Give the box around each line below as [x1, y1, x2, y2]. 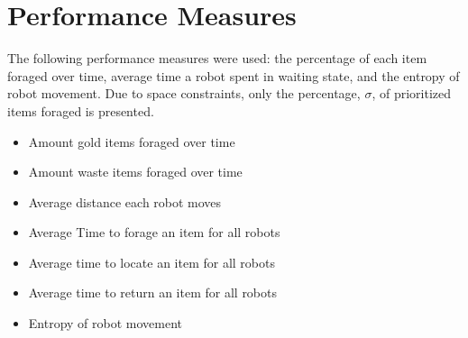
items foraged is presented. [7, 101, 154, 120]
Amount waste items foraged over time [28, 162, 243, 181]
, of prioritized [372, 84, 452, 103]
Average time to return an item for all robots [28, 283, 278, 302]
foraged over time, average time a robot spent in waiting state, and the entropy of [7, 66, 460, 85]
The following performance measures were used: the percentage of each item [7, 49, 427, 68]
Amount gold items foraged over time [28, 132, 235, 151]
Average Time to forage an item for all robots [28, 223, 280, 242]
